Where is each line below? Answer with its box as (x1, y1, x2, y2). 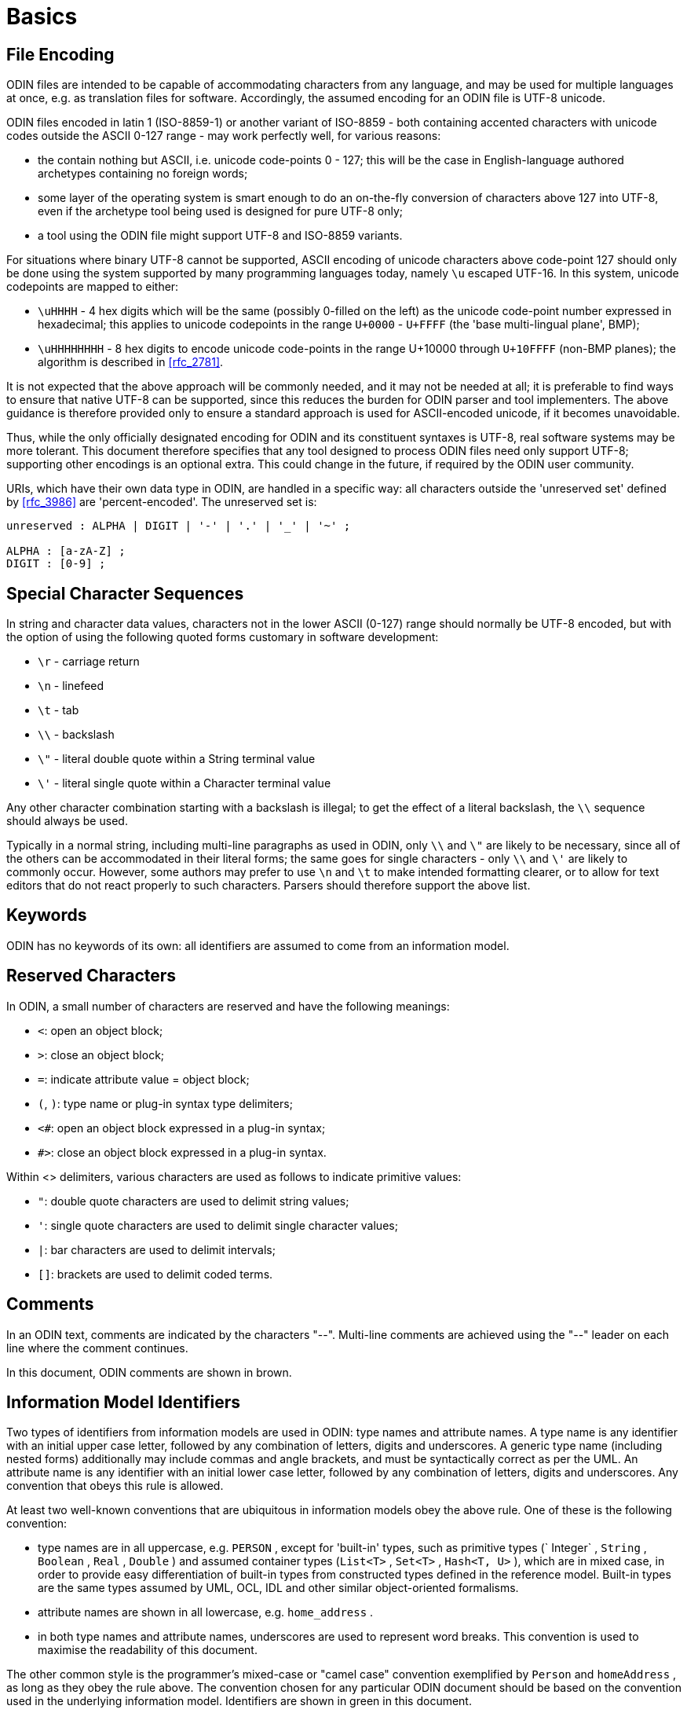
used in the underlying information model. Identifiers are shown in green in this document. (6, 1694, 472, 1708)
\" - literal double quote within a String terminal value (38, 752, 316, 766)
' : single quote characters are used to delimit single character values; (38, 1218, 398, 1232)
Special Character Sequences (6, 583, 244, 603)
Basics (6, 3, 78, 30)
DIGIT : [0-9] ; (6, 557, 106, 570)
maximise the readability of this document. (38, 1643, 258, 1657)
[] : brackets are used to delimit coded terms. (38, 1267, 273, 1281)
